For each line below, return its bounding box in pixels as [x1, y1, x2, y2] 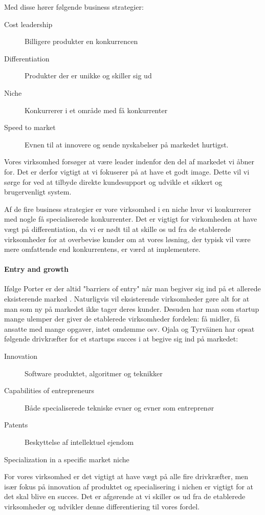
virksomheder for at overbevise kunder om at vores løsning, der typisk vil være [4, 233, 251, 244]
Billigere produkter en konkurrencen [25, 36, 138, 47]
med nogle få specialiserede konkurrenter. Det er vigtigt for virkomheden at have [4, 213, 257, 224]
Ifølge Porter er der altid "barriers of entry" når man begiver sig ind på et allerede [4, 283, 261, 294]
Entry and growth [4, 264, 69, 274]
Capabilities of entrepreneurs [4, 385, 95, 396]
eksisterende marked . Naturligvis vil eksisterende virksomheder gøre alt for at [4, 293, 250, 304]
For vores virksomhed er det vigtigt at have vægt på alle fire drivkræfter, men [4, 471, 249, 482]
